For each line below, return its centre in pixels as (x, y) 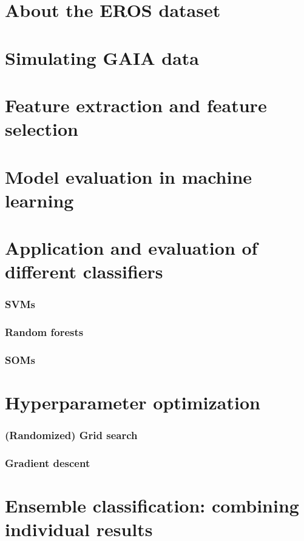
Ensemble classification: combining (152, 506)
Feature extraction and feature (136, 105)
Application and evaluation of (131, 248)
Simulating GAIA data (102, 57)
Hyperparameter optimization (133, 402)
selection (42, 129)
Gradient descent (48, 463)
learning (39, 200)
